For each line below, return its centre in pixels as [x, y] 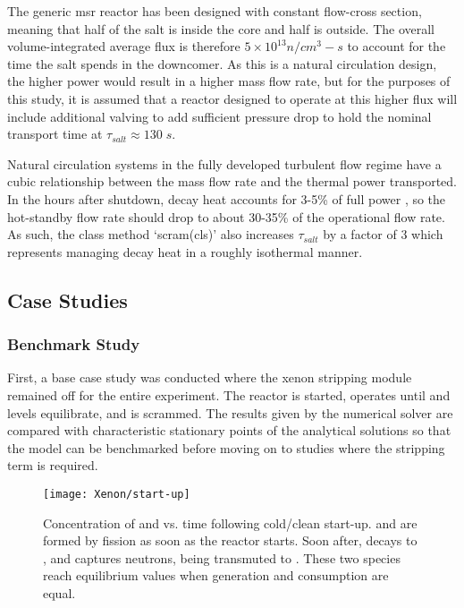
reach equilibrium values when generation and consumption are [216, 575]
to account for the [397, 46]
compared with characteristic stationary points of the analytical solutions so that [229, 430]
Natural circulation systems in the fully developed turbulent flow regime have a [224, 163]
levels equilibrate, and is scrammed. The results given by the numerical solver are [230, 412]
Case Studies [67, 300]
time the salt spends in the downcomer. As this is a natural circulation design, [222, 63]
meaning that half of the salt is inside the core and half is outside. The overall [221, 28]
